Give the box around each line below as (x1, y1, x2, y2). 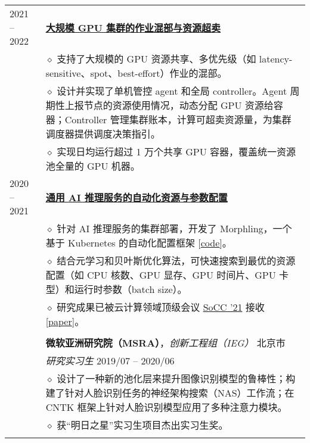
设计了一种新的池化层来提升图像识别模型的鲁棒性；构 (57, 372, 296, 385)
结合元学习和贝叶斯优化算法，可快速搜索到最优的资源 (57, 254, 296, 267)
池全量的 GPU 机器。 (45, 159, 140, 173)
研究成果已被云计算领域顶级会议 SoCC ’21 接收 (57, 300, 265, 314)
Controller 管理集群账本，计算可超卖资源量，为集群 (64, 113, 292, 126)
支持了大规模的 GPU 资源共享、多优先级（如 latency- (57, 52, 293, 65)
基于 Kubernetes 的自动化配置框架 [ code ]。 (45, 236, 232, 249)
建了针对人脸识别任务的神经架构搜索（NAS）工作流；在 (45, 386, 294, 400)
